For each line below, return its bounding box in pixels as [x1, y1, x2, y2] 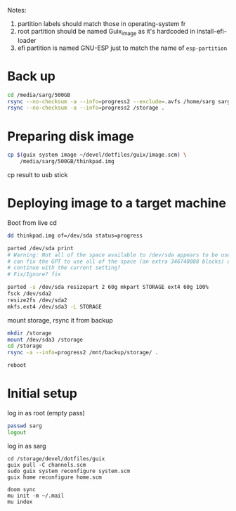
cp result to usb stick [7, 171, 68, 179]
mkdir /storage [7, 330, 52, 337]
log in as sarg [7, 441, 46, 450]
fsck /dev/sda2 [7, 290, 52, 297]
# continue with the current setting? [7, 264, 121, 271]
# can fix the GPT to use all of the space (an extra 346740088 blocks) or [7, 258, 234, 265]
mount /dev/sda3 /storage [7, 336, 83, 343]
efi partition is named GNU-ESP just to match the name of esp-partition [17, 44, 228, 52]
